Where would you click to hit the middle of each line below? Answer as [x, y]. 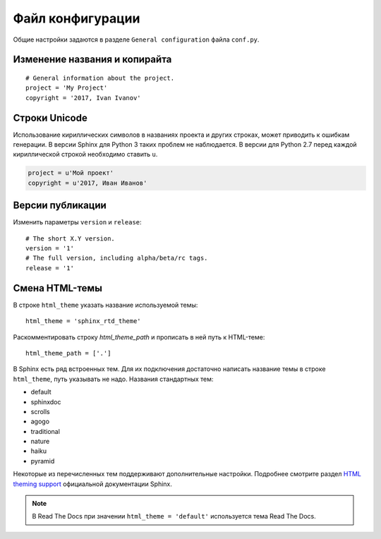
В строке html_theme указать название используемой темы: [105, 305]
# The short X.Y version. [71, 238]
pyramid [43, 461]
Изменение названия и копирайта [92, 60]
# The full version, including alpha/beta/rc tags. [117, 258]
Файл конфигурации [77, 18]
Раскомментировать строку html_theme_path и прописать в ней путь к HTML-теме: [139, 337]
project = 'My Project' [67, 88]
